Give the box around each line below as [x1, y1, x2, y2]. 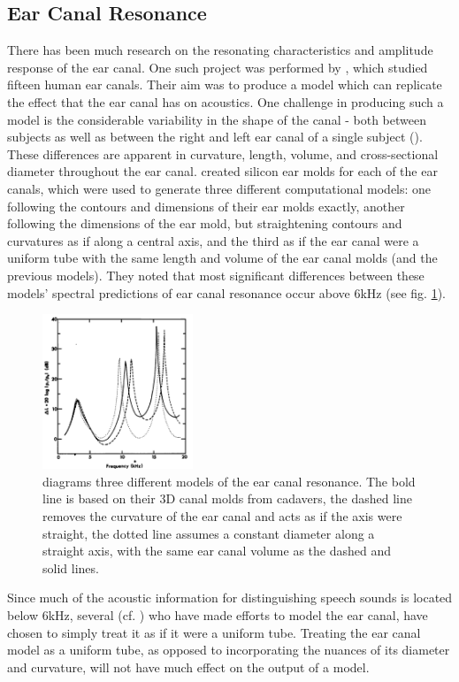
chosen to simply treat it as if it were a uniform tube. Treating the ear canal [7, 623, 421, 641]
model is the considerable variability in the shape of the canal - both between [7, 110, 426, 128]
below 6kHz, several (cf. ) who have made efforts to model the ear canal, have [7, 605, 428, 624]
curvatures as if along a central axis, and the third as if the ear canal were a [7, 231, 419, 249]
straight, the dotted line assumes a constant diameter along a [42, 524, 375, 542]
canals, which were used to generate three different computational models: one [7, 179, 432, 197]
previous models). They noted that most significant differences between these [7, 265, 425, 284]
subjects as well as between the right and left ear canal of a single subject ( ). [7, 127, 423, 146]
